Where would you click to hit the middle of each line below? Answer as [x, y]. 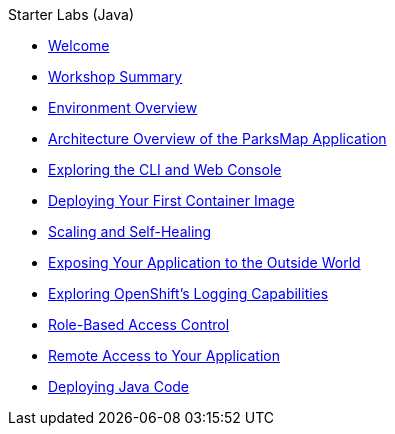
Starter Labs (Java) [71, 14]
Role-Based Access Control [139, 324]
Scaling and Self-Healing [130, 231]
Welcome [79, 45]
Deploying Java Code [119, 386]
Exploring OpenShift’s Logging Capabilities [188, 293]
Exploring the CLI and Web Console [165, 169]
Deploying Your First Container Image [171, 200]
